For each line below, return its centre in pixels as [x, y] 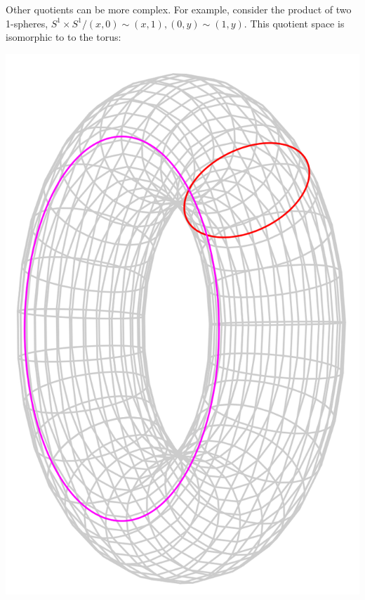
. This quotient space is [294, 23]
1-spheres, [27, 23]
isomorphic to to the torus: [64, 37]
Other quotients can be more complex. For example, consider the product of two [179, 9]
